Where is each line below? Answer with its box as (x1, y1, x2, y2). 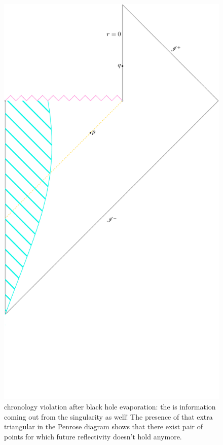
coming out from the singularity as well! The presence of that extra (4, 411, 213, 422)
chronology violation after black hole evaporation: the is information (4, 401, 216, 412)
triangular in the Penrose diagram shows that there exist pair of (4, 421, 203, 432)
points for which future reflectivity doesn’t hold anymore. (4, 431, 182, 441)
